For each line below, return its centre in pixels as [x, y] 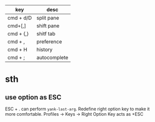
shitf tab [46, 34]
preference [49, 42]
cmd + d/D [20, 18]
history [44, 50]
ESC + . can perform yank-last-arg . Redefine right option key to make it [77, 109]
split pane [48, 18]
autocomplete [52, 57]
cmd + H [17, 50]
